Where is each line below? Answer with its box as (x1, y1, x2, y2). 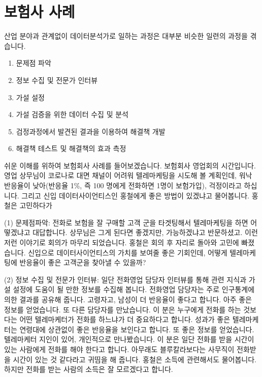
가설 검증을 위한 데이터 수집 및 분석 (16, 109, 128, 120)
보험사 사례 (4, 1, 75, 22)
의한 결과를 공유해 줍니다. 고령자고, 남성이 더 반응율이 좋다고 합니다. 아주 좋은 (4, 294, 252, 304)
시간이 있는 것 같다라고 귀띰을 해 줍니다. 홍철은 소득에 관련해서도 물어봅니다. (13, 354, 256, 364)
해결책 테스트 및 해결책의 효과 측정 (16, 143, 126, 154)
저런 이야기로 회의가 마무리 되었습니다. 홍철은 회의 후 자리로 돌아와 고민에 (4, 237, 239, 248)
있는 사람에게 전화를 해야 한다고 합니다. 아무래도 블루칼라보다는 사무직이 (4, 343, 235, 354)
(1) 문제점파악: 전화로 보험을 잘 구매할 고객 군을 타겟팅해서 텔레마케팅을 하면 (4, 217, 248, 227)
